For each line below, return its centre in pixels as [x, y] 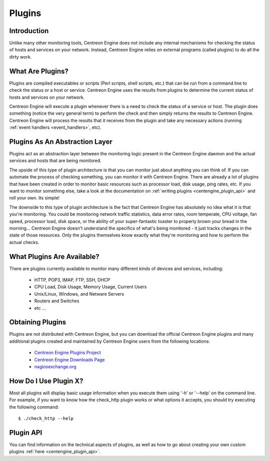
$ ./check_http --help [46, 419]
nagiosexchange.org [55, 367]
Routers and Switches [57, 301]
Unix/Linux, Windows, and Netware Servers [79, 294]
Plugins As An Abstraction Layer [61, 142]
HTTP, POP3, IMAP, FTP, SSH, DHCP [72, 280]
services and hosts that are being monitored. [55, 161]
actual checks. [24, 242]
